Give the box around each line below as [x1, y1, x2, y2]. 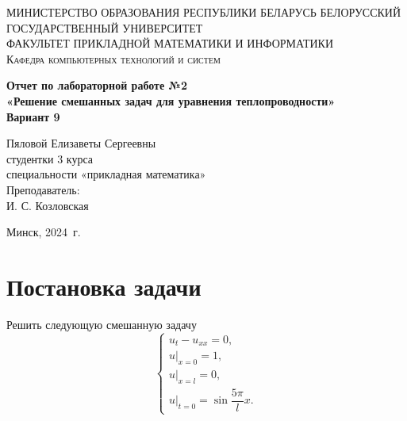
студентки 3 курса [6, 150, 94, 166]
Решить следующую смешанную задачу [6, 316, 197, 332]
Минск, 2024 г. [6, 224, 81, 240]
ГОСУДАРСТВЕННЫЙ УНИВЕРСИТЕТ [6, 19, 203, 36]
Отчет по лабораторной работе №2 [6, 77, 187, 94]
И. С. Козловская [6, 197, 89, 213]
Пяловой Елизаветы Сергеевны [6, 135, 156, 151]
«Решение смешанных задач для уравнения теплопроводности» [6, 92, 336, 109]
